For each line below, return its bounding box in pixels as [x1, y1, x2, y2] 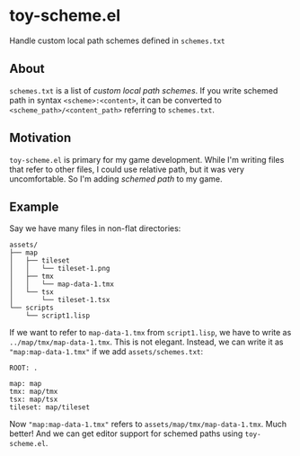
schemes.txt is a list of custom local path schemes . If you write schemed [9, 85, 278, 95]
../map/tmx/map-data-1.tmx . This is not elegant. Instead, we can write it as [9, 336, 284, 347]
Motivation [9, 130, 72, 146]
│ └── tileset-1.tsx [9, 296, 110, 305]
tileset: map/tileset [9, 403, 91, 412]
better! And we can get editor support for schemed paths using [9, 428, 243, 439]
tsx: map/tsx [9, 395, 58, 405]
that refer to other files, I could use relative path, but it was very [9, 164, 245, 174]
